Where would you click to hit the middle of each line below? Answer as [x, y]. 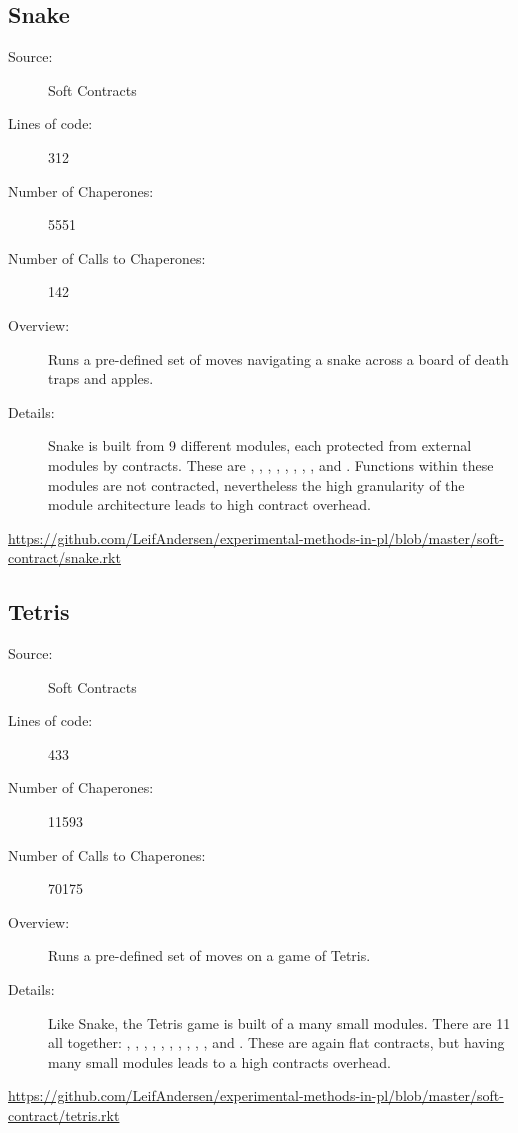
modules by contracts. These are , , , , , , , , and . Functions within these [271, 464]
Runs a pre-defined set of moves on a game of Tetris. [209, 955]
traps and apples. [101, 378]
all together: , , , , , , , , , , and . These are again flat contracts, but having [276, 1042]
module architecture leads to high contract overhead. [210, 504]
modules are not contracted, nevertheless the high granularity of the [256, 484]
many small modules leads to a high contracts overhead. [219, 1061]
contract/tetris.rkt [64, 1115]
